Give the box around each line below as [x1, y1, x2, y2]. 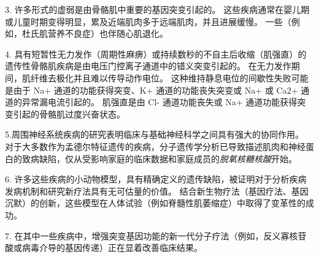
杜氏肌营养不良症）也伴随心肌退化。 [21, 27, 168, 40]
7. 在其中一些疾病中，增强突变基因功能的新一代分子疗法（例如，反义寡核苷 [5, 229, 307, 242]
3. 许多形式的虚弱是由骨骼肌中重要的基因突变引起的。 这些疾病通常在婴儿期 [5, 3, 310, 15]
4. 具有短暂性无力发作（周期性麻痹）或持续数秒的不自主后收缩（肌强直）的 [5, 47, 307, 60]
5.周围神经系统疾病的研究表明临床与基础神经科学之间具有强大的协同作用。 [5, 128, 304, 141]
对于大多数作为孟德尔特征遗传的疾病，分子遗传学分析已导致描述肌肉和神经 [5, 140, 306, 152]
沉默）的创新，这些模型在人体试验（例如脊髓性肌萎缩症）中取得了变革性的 [5, 196, 306, 209]
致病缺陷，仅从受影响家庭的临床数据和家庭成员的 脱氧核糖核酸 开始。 [21, 152, 297, 165]
